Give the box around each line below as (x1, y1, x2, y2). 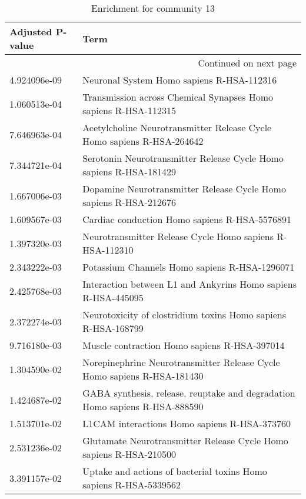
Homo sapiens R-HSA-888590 (82, 400, 204, 413)
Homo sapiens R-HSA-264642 (82, 134, 204, 148)
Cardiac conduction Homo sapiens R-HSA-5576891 (82, 212, 291, 226)
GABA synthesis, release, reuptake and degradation (82, 386, 295, 400)
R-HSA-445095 (82, 291, 144, 304)
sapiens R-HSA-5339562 (82, 478, 181, 491)
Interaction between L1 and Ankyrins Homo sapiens (82, 277, 297, 291)
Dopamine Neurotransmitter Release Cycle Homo (82, 182, 286, 195)
